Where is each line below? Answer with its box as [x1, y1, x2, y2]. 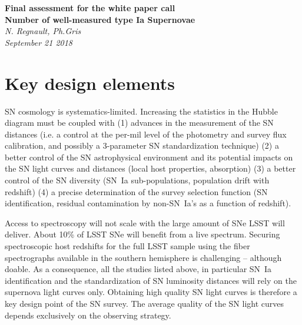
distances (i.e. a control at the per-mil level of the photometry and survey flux [5, 128, 287, 140]
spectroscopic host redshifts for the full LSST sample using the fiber [5, 240, 250, 252]
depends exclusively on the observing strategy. [5, 309, 171, 321]
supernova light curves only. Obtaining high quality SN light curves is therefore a [5, 286, 297, 298]
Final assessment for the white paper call [5, 2, 175, 14]
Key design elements [5, 71, 175, 95]
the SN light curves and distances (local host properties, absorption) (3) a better [5, 162, 296, 175]
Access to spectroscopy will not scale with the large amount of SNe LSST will [5, 216, 285, 229]
